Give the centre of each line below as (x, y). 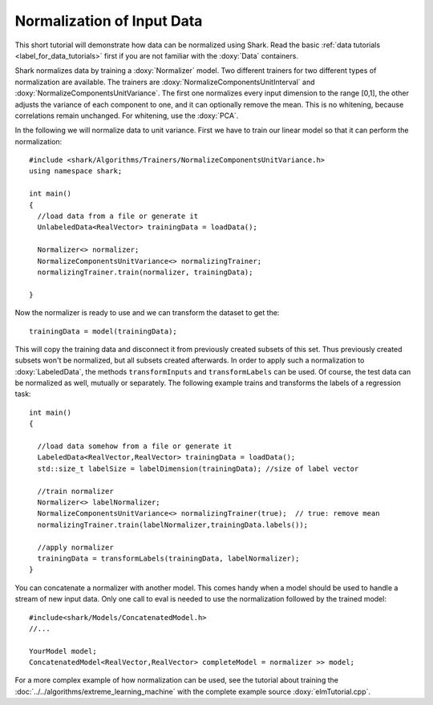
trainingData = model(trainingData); (103, 331)
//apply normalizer (75, 547)
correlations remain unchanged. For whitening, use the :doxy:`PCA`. (127, 115)
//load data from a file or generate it (118, 216)
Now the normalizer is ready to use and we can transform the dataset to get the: (147, 313)
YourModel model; (63, 651)
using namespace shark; (76, 171)
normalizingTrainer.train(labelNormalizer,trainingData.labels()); (173, 525)
